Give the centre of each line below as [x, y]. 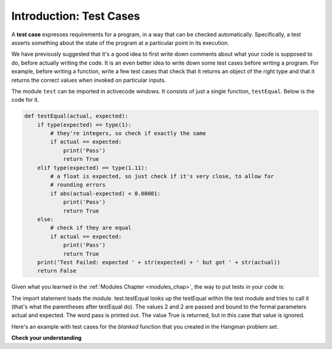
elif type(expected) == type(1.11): [92, 168]
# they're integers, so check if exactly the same [128, 133]
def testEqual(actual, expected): [76, 116]
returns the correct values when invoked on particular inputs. [89, 80]
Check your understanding [46, 338]
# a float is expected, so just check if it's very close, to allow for [162, 176]
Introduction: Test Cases [76, 16]
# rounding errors [78, 185]
